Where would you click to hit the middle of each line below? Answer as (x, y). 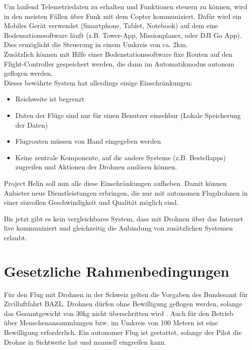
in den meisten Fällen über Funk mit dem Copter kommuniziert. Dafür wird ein (123, 16)
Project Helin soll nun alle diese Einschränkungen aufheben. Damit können (115, 183)
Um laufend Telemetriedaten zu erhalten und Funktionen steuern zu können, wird (126, 6)
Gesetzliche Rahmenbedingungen (117, 271)
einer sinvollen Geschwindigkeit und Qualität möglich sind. (91, 202)
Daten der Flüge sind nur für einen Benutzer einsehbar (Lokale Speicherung (128, 115)
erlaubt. (16, 237)
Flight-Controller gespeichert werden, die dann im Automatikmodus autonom (119, 63)
